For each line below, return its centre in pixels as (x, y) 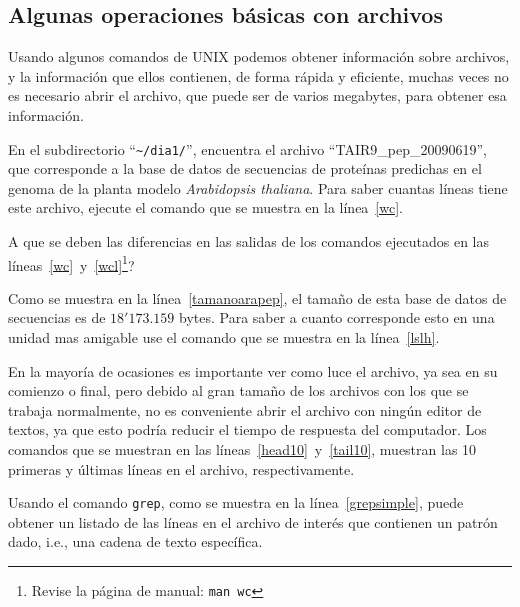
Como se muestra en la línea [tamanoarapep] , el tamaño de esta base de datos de (257, 297)
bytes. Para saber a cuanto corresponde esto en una (337, 317)
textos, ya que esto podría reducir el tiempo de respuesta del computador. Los (247, 429)
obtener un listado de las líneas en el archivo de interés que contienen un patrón (253, 521)
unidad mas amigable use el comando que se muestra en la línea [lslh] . (224, 337)
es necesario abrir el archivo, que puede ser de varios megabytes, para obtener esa (257, 95)
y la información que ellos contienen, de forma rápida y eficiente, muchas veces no (258, 75)
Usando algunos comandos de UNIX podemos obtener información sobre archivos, (259, 56)
